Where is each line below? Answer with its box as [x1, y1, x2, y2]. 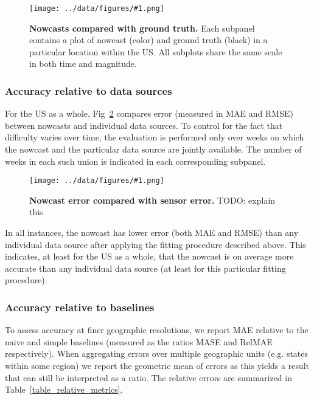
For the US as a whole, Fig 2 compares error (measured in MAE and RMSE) [5, 107, 293, 120]
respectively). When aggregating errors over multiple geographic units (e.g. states [5, 347, 309, 360]
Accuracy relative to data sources [5, 83, 172, 98]
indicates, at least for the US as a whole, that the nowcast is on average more [5, 250, 294, 263]
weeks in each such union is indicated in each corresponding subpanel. [5, 154, 266, 167]
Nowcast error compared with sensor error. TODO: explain [29, 193, 276, 206]
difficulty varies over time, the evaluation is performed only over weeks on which [5, 131, 304, 143]
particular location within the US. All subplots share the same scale [29, 45, 282, 58]
